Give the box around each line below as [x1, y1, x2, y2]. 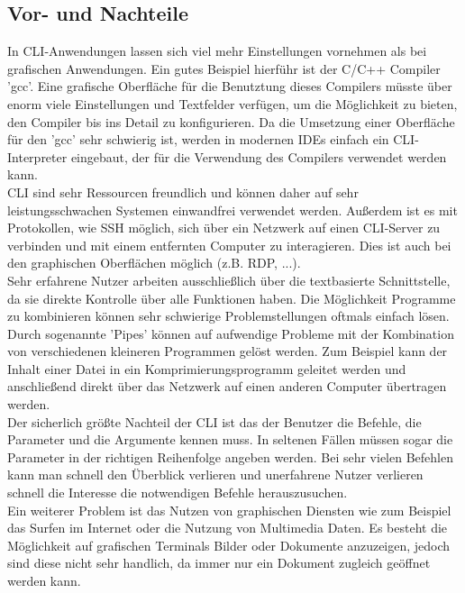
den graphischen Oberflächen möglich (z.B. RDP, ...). [7, 253, 301, 272]
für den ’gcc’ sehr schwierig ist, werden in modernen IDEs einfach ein [7, 130, 389, 149]
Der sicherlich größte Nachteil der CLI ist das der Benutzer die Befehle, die [7, 412, 422, 431]
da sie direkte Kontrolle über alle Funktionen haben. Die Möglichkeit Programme [7, 288, 456, 307]
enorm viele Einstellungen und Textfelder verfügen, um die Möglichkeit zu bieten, [7, 94, 458, 113]
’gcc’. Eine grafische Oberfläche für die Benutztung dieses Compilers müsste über [7, 77, 452, 96]
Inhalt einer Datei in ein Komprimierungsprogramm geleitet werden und [7, 359, 406, 378]
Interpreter [7, 147, 68, 166]
